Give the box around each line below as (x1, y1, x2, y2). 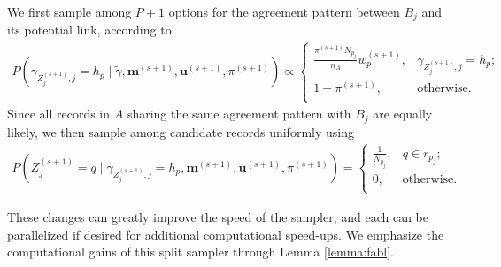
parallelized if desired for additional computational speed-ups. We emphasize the (7, 225, 444, 243)
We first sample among (7, 3, 132, 20)
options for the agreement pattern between (168, 3, 400, 20)
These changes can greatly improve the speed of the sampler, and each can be (7, 207, 428, 225)
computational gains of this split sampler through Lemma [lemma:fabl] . (7, 242, 394, 261)
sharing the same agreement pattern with (127, 104, 351, 123)
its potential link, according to (7, 20, 172, 39)
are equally (373, 104, 433, 123)
